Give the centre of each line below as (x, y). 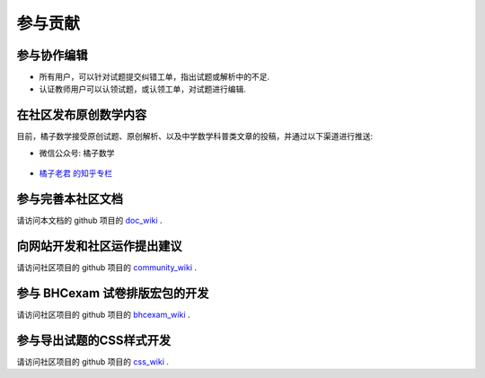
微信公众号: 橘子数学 (77, 153)
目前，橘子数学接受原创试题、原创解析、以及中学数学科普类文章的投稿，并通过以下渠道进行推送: (195, 136)
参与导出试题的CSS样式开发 (94, 340)
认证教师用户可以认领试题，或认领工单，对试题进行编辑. (143, 89)
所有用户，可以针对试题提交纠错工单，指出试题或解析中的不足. (154, 77)
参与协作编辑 (52, 55)
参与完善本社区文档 (70, 199)
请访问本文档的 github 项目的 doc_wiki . (89, 221)
